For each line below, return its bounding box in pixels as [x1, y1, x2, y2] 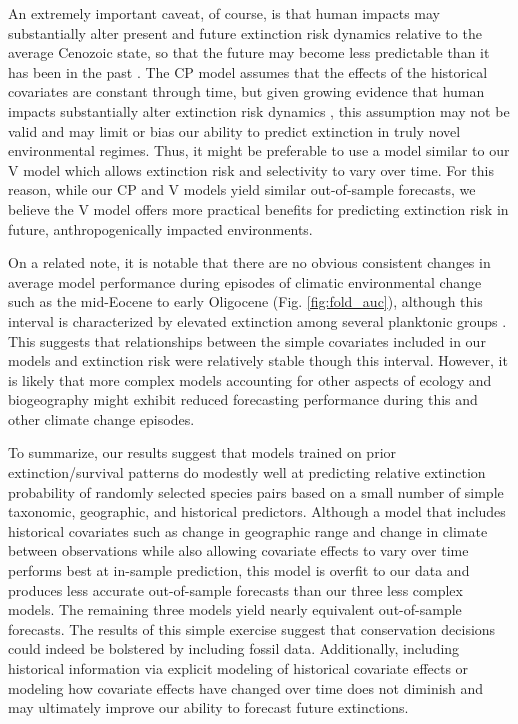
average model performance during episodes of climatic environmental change [8, 271, 482, 292]
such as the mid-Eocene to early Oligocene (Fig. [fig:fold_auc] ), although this [8, 291, 483, 312]
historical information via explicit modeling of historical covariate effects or [8, 658, 469, 678]
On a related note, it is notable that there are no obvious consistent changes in [8, 252, 491, 273]
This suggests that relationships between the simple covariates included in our [8, 330, 486, 351]
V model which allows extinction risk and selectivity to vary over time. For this [8, 159, 494, 180]
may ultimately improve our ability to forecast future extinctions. [8, 697, 409, 718]
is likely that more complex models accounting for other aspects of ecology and [8, 369, 492, 390]
